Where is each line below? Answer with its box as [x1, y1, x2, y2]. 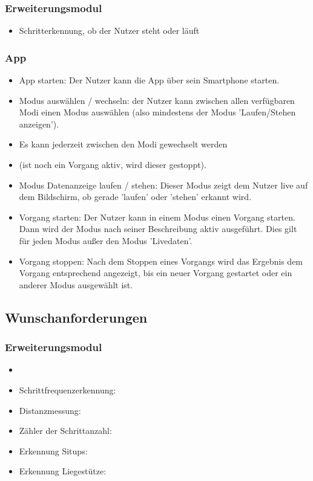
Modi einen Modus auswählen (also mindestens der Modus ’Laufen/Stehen [19, 106, 296, 118]
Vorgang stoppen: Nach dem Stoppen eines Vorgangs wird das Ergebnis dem [19, 254, 303, 267]
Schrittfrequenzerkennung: [19, 383, 116, 396]
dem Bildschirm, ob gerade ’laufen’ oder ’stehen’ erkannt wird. [19, 190, 252, 203]
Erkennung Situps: [19, 444, 88, 457]
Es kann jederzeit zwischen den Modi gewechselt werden [19, 138, 228, 150]
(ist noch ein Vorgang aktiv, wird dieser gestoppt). [19, 158, 206, 170]
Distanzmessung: [19, 404, 81, 416]
